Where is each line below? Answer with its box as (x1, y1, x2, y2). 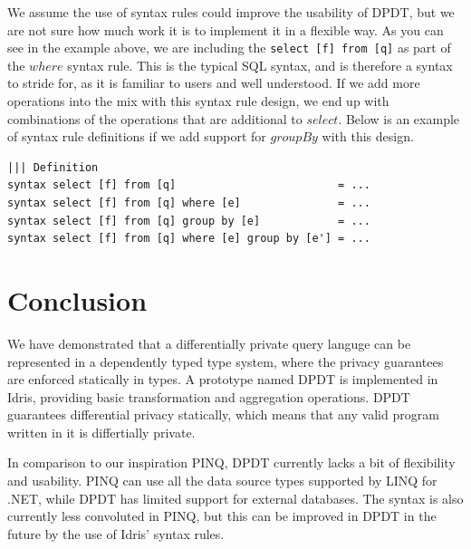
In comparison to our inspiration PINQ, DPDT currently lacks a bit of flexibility (7, 453, 456, 472)
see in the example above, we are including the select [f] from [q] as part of (7, 38, 451, 57)
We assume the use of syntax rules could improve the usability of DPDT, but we (7, 3, 455, 21)
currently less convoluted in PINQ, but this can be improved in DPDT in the (7, 506, 437, 525)
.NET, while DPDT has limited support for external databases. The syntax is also (7, 488, 464, 507)
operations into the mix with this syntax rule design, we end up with (7, 91, 389, 111)
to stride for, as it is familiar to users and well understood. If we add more (7, 73, 420, 92)
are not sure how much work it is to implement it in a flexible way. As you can (7, 20, 444, 39)
